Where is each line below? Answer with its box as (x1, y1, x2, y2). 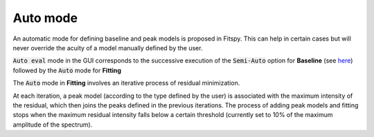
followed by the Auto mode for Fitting (12, 66, 121, 74)
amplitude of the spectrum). (12, 120, 93, 129)
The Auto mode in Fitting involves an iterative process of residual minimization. (12, 79, 240, 87)
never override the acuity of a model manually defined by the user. (12, 43, 203, 52)
